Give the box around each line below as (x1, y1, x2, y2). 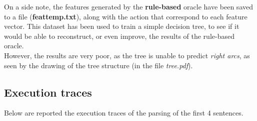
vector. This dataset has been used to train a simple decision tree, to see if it (4, 21, 239, 31)
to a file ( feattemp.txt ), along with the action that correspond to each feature (4, 11, 247, 21)
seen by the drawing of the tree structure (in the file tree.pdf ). (4, 60, 193, 70)
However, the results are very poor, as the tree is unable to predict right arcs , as (4, 50, 250, 60)
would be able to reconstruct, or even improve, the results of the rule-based (4, 30, 234, 41)
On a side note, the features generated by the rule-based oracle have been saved (4, 1, 253, 11)
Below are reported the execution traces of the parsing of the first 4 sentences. (4, 108, 243, 118)
